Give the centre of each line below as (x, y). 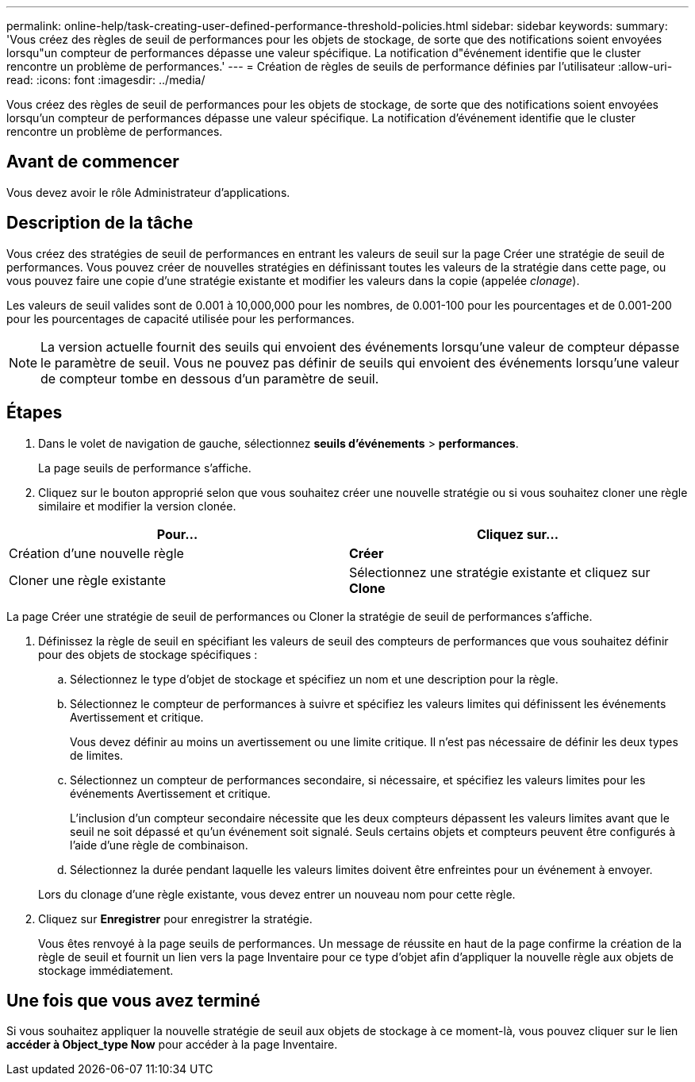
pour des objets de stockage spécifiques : (148, 654)
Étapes (35, 413)
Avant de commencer (93, 162)
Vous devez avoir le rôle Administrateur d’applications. (148, 192)
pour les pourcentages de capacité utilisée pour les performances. (180, 318)
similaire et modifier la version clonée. (137, 506)
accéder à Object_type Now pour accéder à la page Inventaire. (172, 1045)
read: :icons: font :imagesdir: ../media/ (106, 80)
